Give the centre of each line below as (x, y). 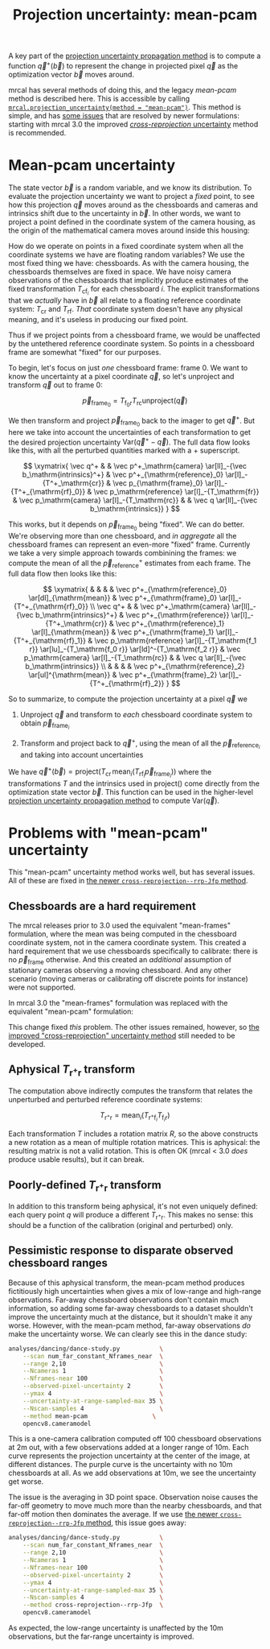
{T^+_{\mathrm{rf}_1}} (50, 640)
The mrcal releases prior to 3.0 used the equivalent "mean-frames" (120, 926)
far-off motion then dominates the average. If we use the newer (113, 1515)
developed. (27, 1044)
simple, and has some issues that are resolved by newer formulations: (124, 115)
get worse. (26, 1482)
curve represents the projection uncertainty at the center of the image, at (129, 1456)
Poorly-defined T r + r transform (85, 1186)
